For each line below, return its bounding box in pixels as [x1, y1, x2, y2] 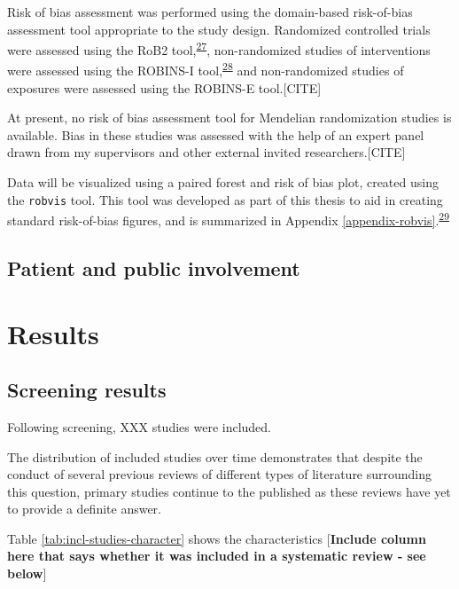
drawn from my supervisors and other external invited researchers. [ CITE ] [7, 143, 406, 161]
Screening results [7, 376, 167, 404]
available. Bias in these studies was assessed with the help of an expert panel [7, 125, 424, 144]
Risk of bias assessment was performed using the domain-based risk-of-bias [7, 3, 413, 20]
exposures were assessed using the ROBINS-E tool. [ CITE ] [7, 78, 322, 97]
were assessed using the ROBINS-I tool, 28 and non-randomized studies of [7, 59, 404, 80]
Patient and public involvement [7, 254, 300, 281]
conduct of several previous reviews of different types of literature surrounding [7, 465, 432, 483]
